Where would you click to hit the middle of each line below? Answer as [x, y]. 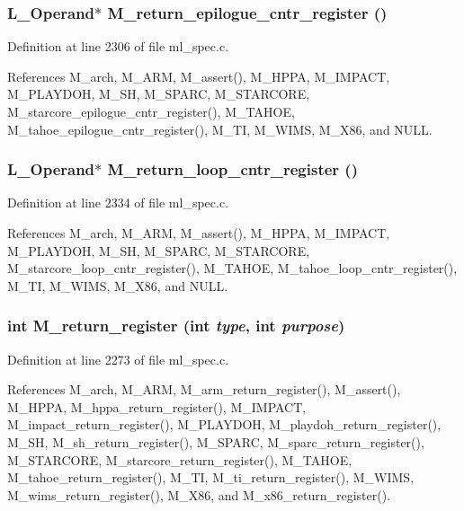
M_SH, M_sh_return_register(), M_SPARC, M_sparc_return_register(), [216, 441]
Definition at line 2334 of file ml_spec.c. [118, 203]
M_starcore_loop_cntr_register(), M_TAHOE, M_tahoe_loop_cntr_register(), [232, 268]
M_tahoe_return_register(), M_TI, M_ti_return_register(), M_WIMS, [211, 477]
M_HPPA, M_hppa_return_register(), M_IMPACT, [157, 406]
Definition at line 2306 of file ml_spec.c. [118, 46]
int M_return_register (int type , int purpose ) [176, 326]
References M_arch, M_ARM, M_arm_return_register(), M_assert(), [204, 389]
